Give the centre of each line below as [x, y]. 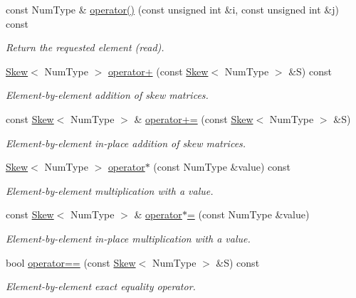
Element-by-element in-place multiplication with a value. [128, 238]
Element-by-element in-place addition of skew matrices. [126, 143]
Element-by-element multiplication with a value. [110, 190]
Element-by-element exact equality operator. [101, 286]
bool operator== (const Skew [71, 262]
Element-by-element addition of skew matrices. [107, 95]
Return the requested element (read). [85, 47]
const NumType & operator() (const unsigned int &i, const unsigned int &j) [172, 9]
